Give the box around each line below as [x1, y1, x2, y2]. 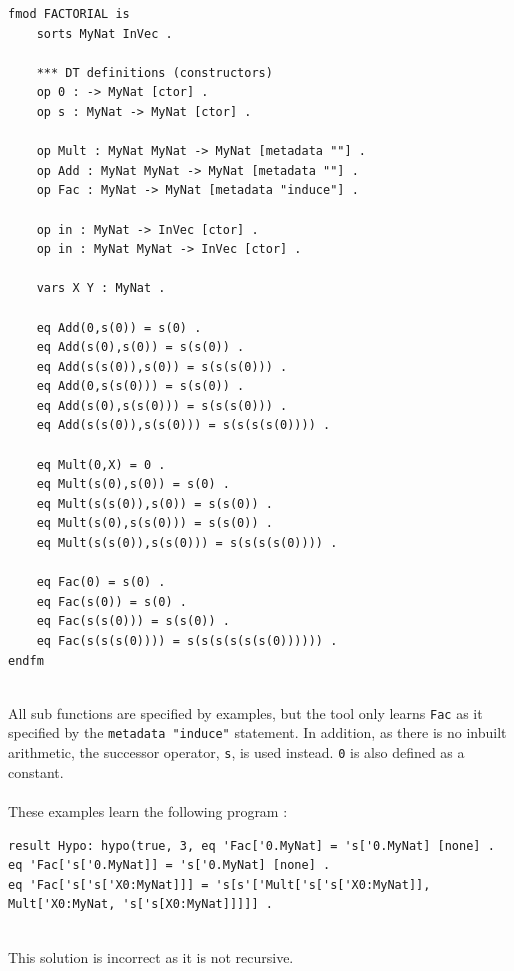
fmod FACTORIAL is [8, 7, 130, 21]
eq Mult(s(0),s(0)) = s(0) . [36, 477, 230, 492]
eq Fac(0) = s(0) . [36, 575, 166, 590]
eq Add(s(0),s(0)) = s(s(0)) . [36, 340, 245, 355]
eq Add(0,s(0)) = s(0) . [36, 320, 202, 335]
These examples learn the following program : [8, 800, 288, 821]
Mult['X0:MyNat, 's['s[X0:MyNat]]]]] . [8, 897, 273, 912]
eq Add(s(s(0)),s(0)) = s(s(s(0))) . [36, 359, 288, 374]
